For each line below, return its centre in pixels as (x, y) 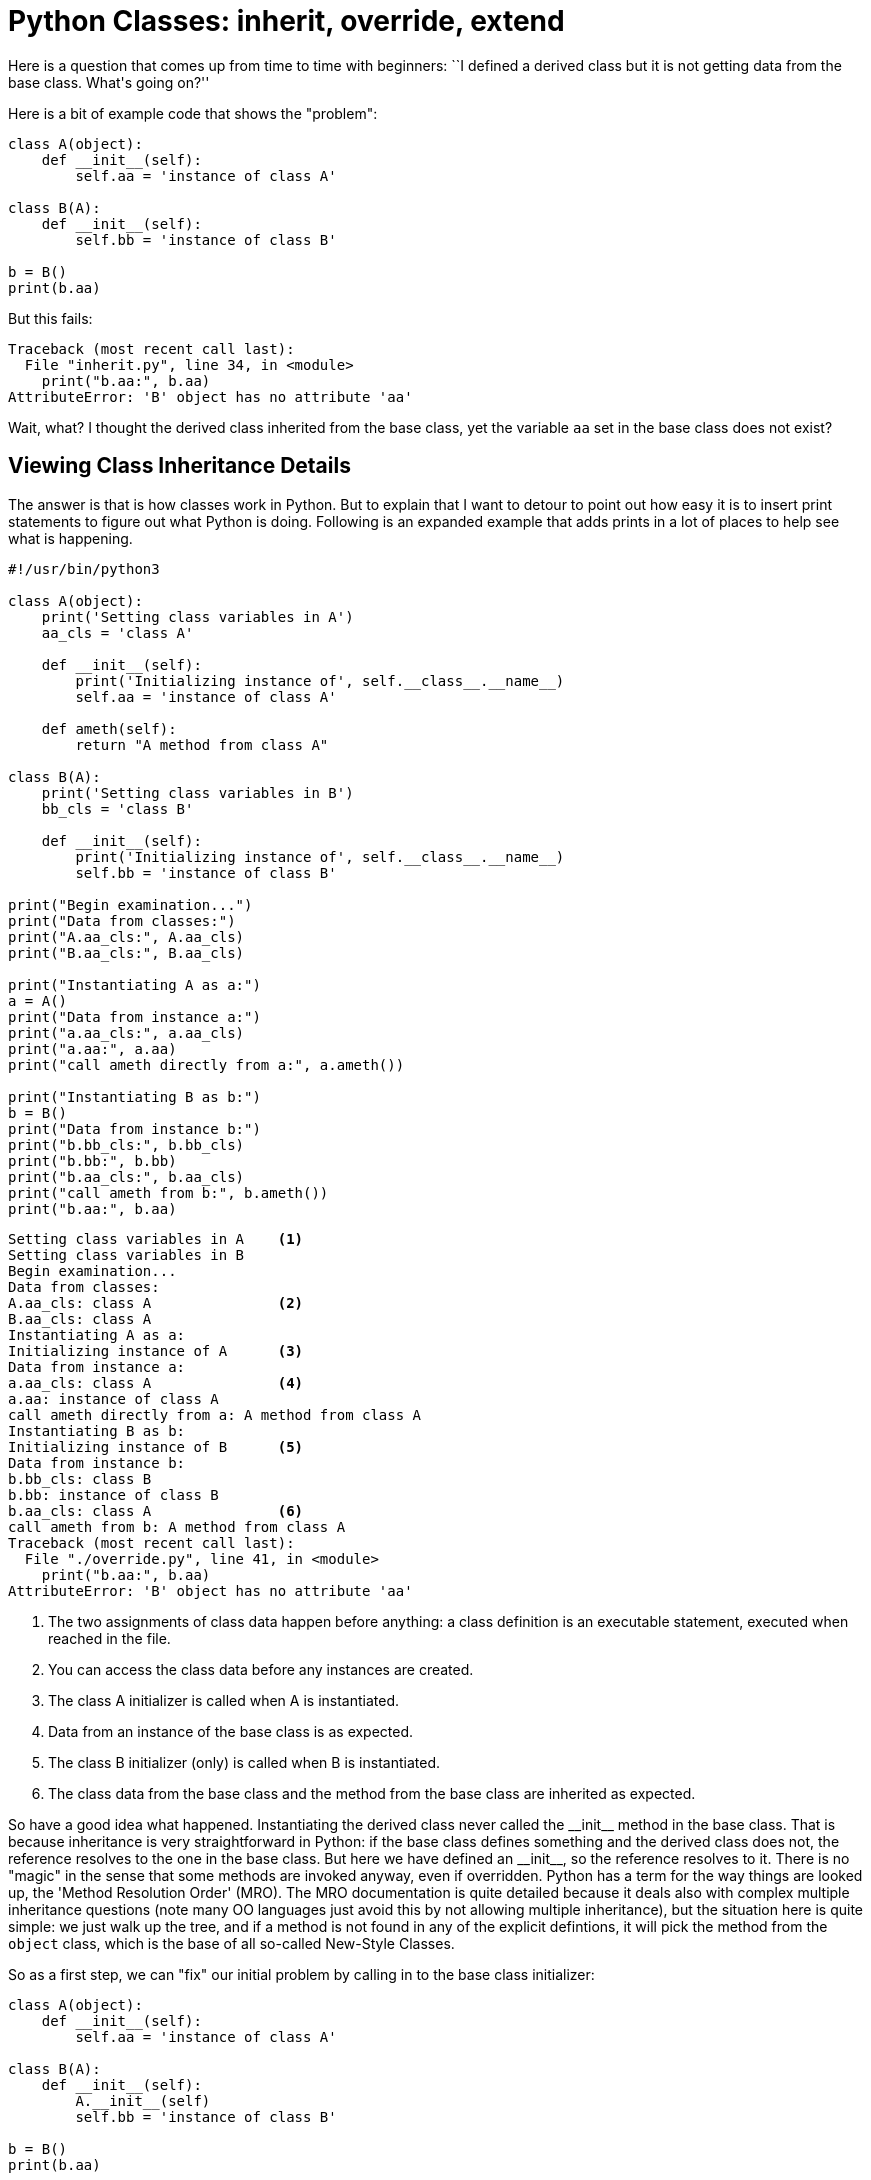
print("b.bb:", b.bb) (92, 1160)
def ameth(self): (109, 728)
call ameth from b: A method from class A (177, 1526)
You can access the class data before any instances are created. (261, 1669)
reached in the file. (109, 1638)
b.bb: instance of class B (113, 1494)
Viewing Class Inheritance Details (179, 466)
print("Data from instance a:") (134, 1016)
